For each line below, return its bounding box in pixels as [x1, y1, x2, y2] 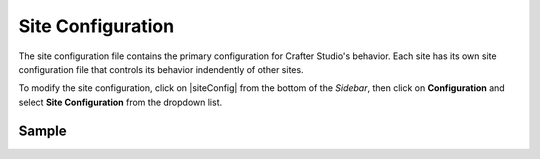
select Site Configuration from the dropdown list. [18, 96, 223, 108]
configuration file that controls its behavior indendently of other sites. [18, 63, 304, 75]
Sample [18, 122, 67, 139]
